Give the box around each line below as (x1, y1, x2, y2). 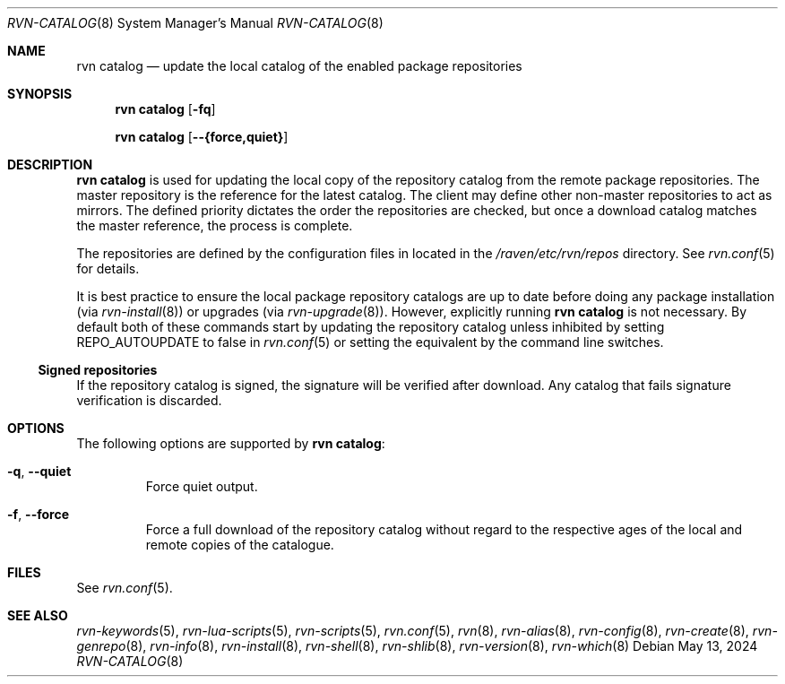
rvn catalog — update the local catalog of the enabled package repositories (76, 58, 522, 74)
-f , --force (7, 507, 69, 522)
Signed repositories (38, 362, 158, 377)
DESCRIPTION (7, 157, 93, 172)
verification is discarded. (76, 393, 222, 408)
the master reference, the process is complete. (76, 218, 353, 233)
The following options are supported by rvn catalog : (76, 436, 385, 451)
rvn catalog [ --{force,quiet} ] (115, 129, 289, 144)
